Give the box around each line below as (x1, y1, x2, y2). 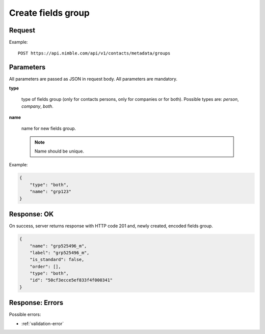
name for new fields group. (21, 125, 76, 131)
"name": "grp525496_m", (29, 243, 87, 248)
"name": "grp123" (29, 189, 72, 194)
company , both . (21, 103, 53, 109)
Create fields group (9, 7, 90, 18)
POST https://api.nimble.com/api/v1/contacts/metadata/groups (18, 51, 171, 56)
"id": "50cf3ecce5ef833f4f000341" (29, 277, 113, 283)
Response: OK (9, 210, 54, 218)
